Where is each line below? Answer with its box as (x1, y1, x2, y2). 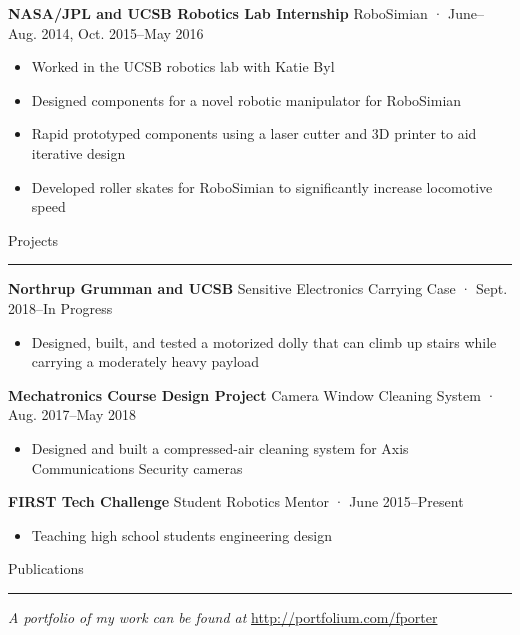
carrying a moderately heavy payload (31, 351, 260, 372)
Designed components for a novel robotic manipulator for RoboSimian (31, 89, 462, 110)
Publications (8, 558, 84, 579)
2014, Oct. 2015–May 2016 (41, 22, 204, 43)
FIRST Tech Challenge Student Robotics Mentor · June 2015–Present (8, 491, 464, 512)
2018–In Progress (8, 297, 113, 318)
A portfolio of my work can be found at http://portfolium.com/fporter (8, 606, 438, 627)
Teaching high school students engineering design (31, 524, 332, 545)
